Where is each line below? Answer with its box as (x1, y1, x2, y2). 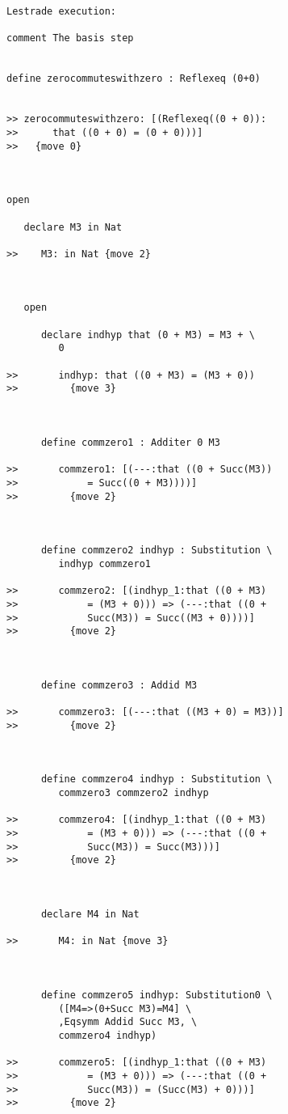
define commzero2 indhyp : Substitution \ (40, 544, 273, 557)
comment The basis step (6, 32, 134, 44)
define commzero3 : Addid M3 (40, 679, 198, 691)
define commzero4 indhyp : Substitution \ (40, 773, 273, 786)
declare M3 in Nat (23, 221, 123, 233)
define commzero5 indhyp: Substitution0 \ (40, 989, 273, 1001)
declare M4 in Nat (40, 908, 140, 920)
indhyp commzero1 (58, 557, 151, 570)
